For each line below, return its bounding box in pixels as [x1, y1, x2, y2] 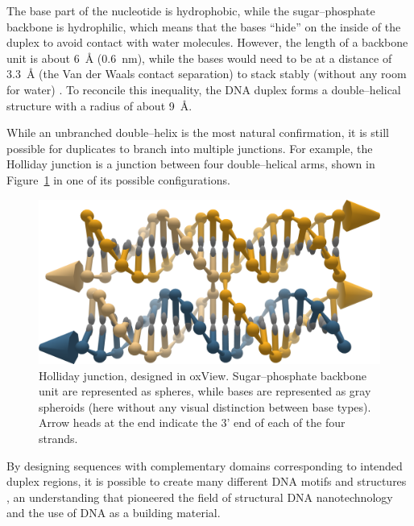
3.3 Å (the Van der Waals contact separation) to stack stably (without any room [6, 65, 407, 82]
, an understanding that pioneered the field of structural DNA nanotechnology [6, 488, 393, 505]
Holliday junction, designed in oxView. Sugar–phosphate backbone [39, 367, 367, 383]
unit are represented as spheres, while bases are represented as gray [39, 383, 371, 400]
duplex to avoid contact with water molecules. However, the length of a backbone [6, 34, 408, 51]
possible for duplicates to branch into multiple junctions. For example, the [6, 139, 373, 156]
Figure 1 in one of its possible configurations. [6, 171, 230, 188]
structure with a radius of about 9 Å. [6, 97, 193, 114]
